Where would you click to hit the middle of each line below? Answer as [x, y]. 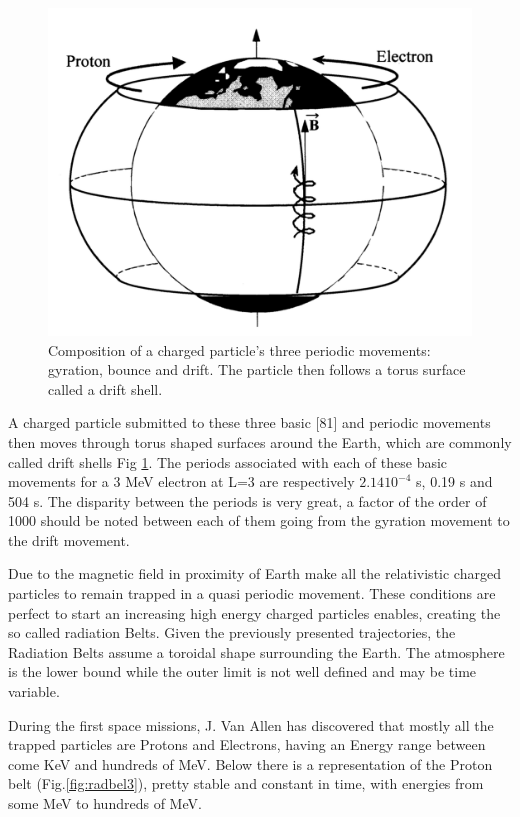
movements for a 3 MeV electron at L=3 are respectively [181, 481]
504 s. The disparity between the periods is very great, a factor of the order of [247, 500]
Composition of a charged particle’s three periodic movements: [239, 349]
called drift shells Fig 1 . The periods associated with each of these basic [228, 461]
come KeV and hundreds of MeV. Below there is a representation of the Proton [250, 763]
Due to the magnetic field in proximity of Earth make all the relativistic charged [254, 573]
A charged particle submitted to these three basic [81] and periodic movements [249, 422]
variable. [34, 691]
